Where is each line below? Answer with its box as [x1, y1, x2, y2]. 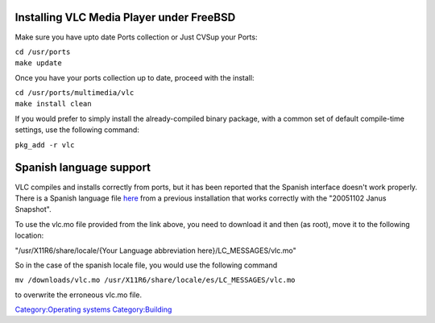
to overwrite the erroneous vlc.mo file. [14, 290, 143, 300]
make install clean [14, 99, 92, 109]
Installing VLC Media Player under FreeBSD [14, 10, 236, 24]
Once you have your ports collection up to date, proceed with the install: [14, 72, 255, 82]
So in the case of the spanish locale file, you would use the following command [14, 260, 278, 270]
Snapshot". [14, 205, 52, 214]
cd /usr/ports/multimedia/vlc [14, 89, 135, 97]
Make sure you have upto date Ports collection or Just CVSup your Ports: [14, 32, 258, 42]
